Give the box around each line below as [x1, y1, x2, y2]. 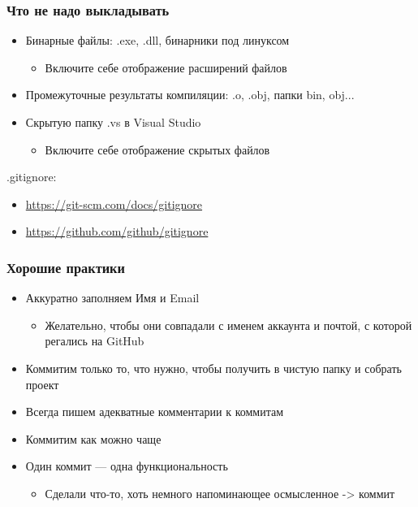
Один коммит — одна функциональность [25, 457, 228, 474]
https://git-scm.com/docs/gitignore [25, 195, 203, 212]
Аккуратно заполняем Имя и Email [25, 289, 200, 306]
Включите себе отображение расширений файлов [45, 58, 287, 76]
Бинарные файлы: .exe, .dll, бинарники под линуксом [25, 32, 290, 49]
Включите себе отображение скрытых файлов [45, 141, 270, 158]
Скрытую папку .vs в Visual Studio [25, 114, 201, 130]
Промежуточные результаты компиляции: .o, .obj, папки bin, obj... [25, 86, 355, 103]
